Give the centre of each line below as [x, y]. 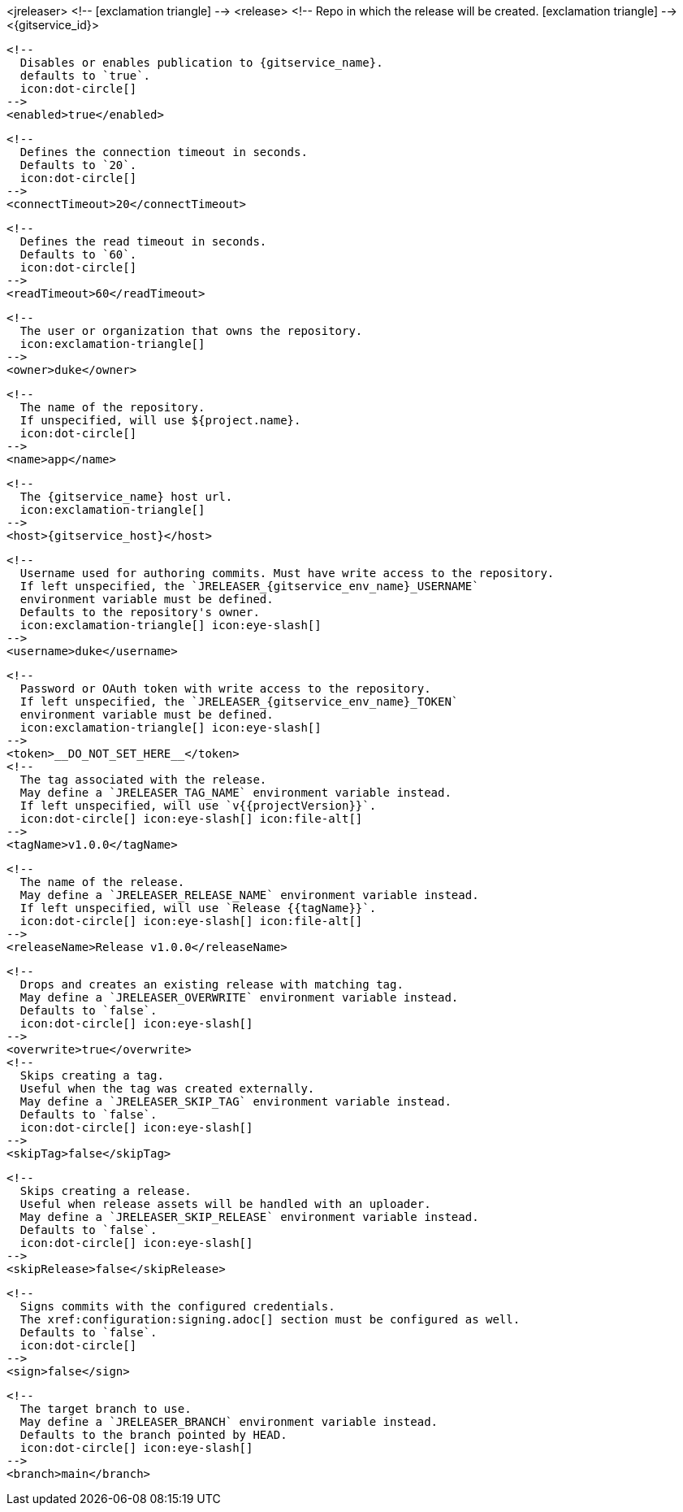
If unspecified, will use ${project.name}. [160, 420]
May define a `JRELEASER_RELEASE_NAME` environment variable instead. [249, 895]
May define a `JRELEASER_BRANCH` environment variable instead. [229, 1422]
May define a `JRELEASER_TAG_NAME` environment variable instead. [236, 793]
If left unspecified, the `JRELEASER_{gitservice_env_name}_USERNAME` [249, 586]
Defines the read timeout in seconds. [143, 241]
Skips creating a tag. [92, 1075]
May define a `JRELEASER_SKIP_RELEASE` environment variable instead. [249, 1217]
